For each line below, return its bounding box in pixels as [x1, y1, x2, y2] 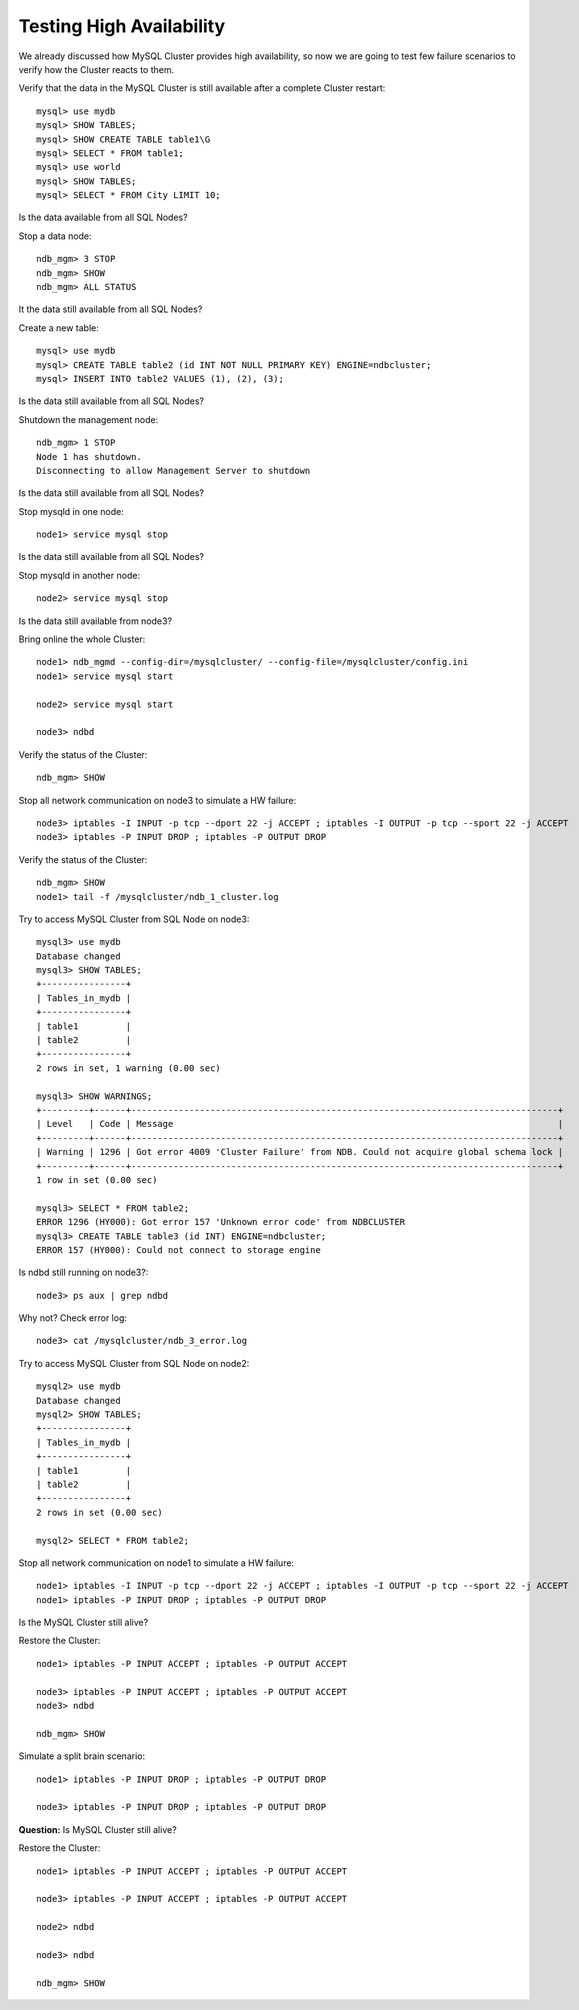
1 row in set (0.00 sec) [36, 1174, 158, 1185]
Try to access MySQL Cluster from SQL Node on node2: [18, 1357, 250, 1369]
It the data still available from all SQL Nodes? [18, 303, 203, 315]
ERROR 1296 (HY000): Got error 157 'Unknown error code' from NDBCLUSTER [36, 1216, 406, 1228]
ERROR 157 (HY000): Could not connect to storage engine [36, 1244, 322, 1255]
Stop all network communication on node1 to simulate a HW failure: [18, 1556, 295, 1569]
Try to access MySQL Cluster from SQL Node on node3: [18, 913, 250, 925]
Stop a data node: [18, 230, 92, 242]
